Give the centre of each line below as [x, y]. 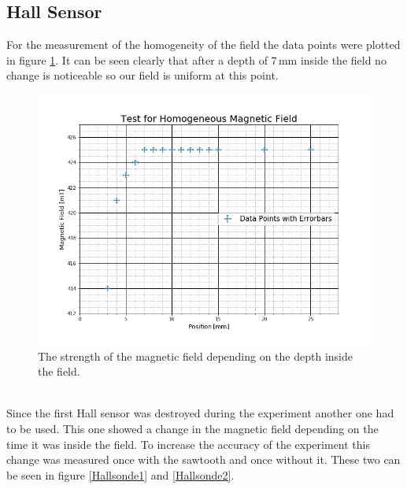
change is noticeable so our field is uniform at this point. [142, 75]
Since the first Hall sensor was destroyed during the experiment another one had [200, 413]
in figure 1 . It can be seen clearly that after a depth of [137, 59]
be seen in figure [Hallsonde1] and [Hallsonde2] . [120, 474]
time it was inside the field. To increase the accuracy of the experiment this [188, 444]
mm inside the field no [332, 59]
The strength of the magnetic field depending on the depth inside [195, 356]
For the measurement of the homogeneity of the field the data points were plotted [203, 44]
